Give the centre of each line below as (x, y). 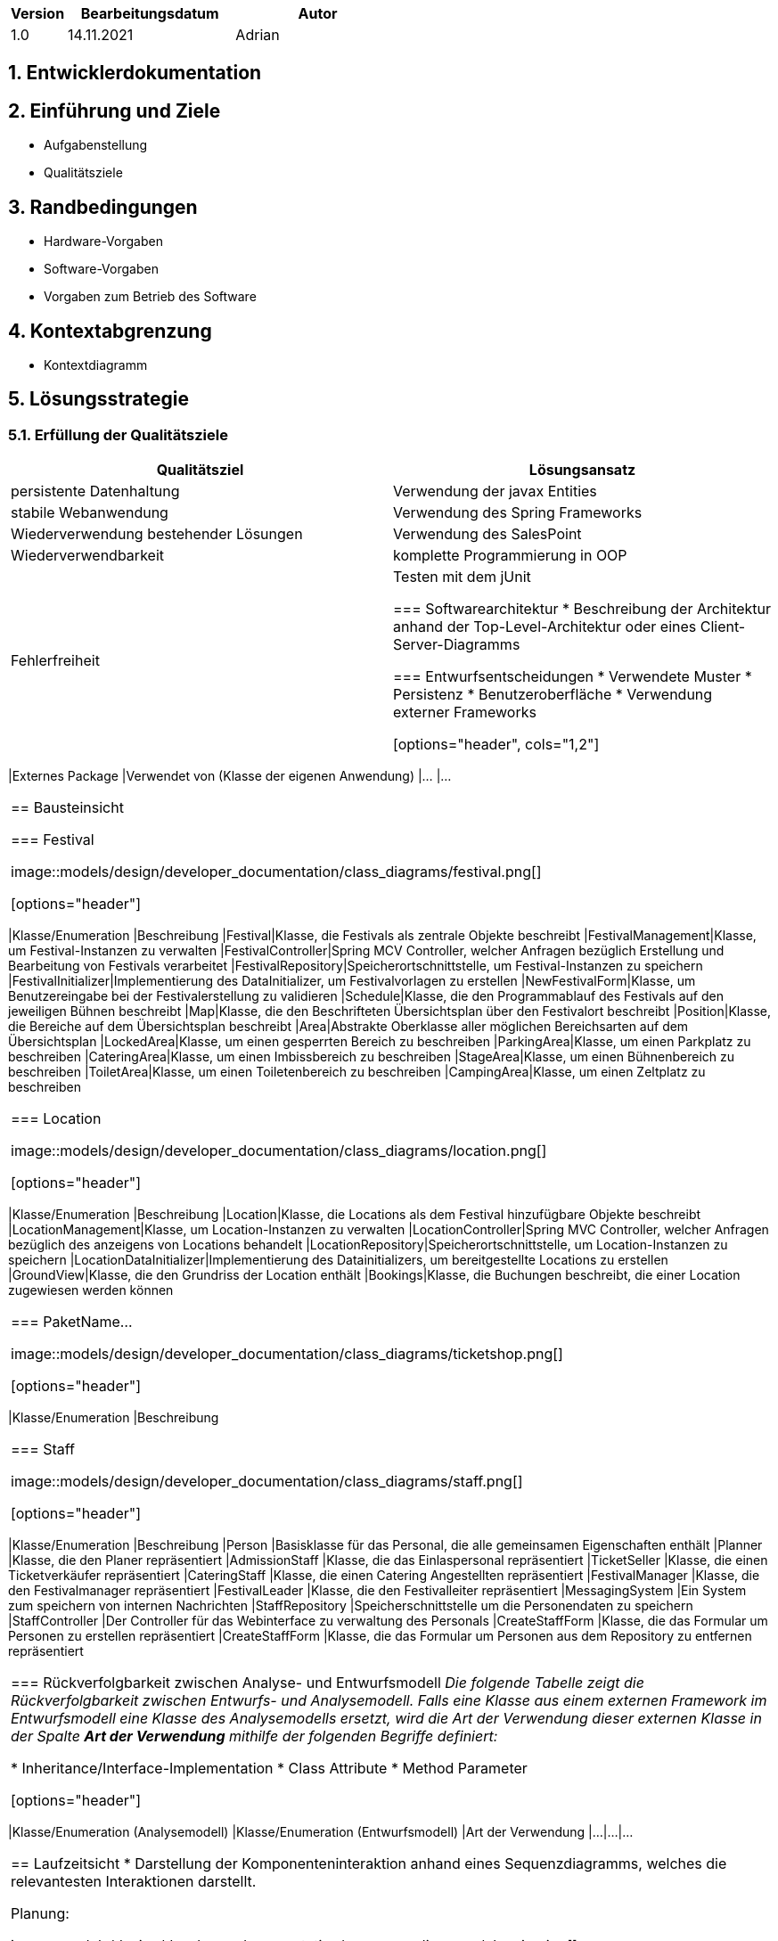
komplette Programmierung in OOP (510, 556)
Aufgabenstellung (96, 145)
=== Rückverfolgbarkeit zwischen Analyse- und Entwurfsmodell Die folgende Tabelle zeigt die (328, 1683)
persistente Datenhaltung (95, 491)
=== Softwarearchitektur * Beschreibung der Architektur (582, 609)
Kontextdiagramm (96, 364)
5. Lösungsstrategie (98, 399)
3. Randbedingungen (103, 207)
